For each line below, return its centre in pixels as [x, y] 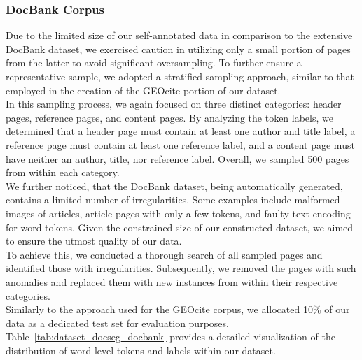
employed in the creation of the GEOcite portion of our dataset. [143, 90]
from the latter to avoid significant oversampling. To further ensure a [154, 63]
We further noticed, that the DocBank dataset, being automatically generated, [174, 186]
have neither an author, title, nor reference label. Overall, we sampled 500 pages [177, 158]
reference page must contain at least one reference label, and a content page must [180, 144]
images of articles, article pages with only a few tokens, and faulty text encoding [178, 213]
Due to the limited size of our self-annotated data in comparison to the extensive [179, 35]
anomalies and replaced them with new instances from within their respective [172, 281]
